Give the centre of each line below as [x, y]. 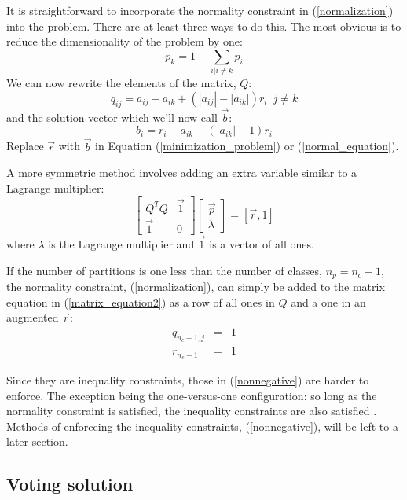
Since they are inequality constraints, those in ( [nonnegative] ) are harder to [188, 379]
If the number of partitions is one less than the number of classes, [164, 270]
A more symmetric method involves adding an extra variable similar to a [182, 173]
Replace [25, 146]
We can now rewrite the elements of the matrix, [121, 83]
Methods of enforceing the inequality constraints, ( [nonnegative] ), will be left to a [202, 426]
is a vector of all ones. [262, 244]
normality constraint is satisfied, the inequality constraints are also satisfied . [192, 411]
